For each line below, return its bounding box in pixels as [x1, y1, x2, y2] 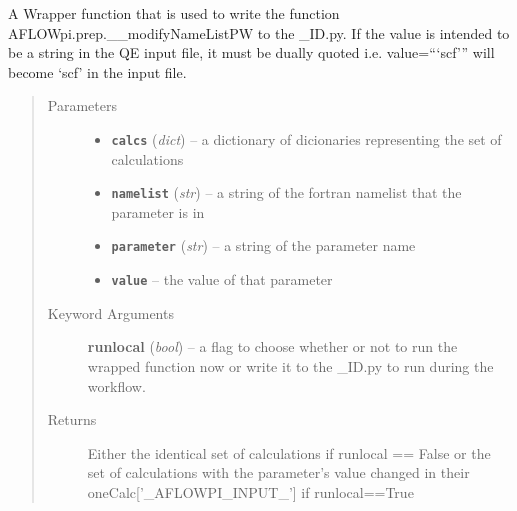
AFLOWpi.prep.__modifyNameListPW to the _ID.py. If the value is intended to [8, 22, 510, 43]
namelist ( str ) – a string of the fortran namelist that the [111, 182, 462, 203]
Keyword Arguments [47, 302, 174, 323]
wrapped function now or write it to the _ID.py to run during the [87, 355, 494, 376]
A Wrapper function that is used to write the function [8, 3, 340, 23]
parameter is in [111, 201, 205, 222]
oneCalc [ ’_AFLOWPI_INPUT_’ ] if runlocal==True [87, 481, 414, 502]
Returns [47, 409, 97, 430]
